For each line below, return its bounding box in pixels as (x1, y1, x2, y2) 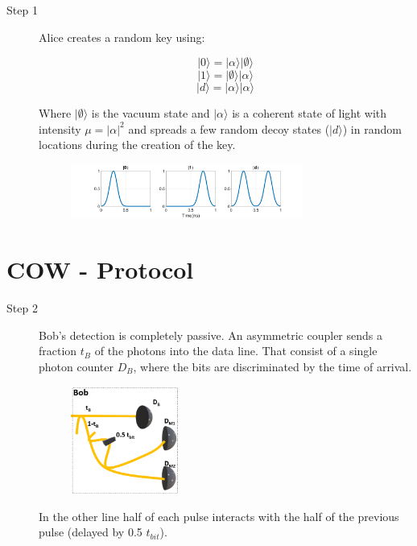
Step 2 (6, 300, 38, 316)
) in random (342, 120, 402, 137)
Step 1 (6, 2, 38, 18)
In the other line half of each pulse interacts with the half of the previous (39, 507, 399, 524)
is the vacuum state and (91, 105, 210, 122)
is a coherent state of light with (232, 105, 387, 122)
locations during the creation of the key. (39, 136, 236, 153)
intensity (39, 120, 81, 137)
